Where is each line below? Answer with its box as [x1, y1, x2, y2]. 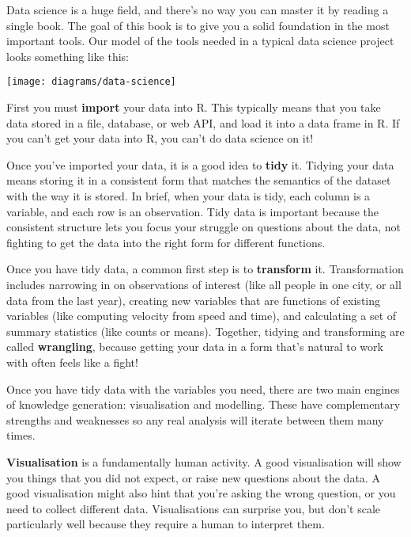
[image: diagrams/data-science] [6, 76, 176, 88]
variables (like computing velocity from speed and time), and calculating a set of [6, 307, 397, 324]
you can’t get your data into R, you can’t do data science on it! [6, 130, 314, 147]
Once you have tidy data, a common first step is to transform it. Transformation [6, 261, 404, 277]
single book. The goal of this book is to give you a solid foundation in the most [6, 17, 390, 33]
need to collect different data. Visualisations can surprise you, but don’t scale [6, 500, 381, 516]
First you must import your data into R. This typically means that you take [6, 99, 381, 116]
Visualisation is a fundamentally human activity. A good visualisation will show [6, 453, 402, 470]
